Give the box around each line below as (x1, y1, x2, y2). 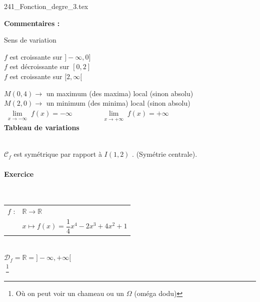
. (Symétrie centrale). (132, 149, 197, 159)
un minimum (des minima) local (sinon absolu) (46, 98, 190, 108)
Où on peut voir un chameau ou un (15, 287, 124, 298)
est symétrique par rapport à (13, 149, 102, 159)
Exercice (4, 168, 34, 179)
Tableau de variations (4, 122, 79, 133)
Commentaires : (4, 18, 60, 28)
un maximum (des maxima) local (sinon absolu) (46, 88, 193, 98)
